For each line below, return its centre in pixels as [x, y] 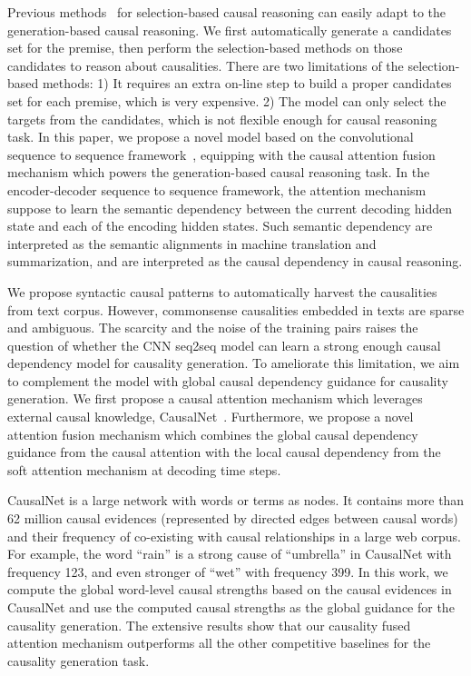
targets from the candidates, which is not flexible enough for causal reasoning [222, 119]
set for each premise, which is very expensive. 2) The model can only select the [227, 100]
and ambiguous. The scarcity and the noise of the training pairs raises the [213, 328]
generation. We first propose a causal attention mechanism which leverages [215, 398]
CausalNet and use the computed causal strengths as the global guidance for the [231, 607]
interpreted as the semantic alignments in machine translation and [192, 243]
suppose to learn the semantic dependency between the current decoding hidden [230, 208]
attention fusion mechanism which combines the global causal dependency [213, 434]
